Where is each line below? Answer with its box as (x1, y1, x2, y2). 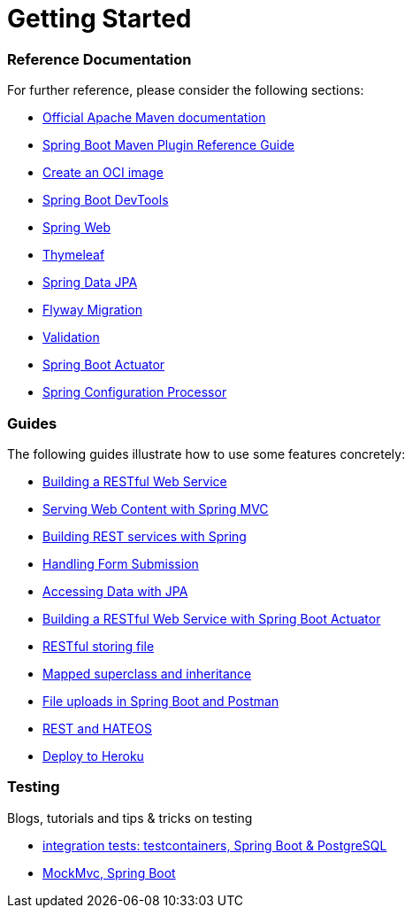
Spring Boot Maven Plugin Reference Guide (42, 137, 294, 153)
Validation (42, 330, 100, 345)
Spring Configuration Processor (42, 384, 227, 400)
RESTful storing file (42, 638, 155, 654)
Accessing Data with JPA (42, 583, 188, 599)
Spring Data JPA (42, 275, 138, 291)
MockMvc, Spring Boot (42, 865, 176, 880)
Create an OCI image (42, 165, 164, 181)
